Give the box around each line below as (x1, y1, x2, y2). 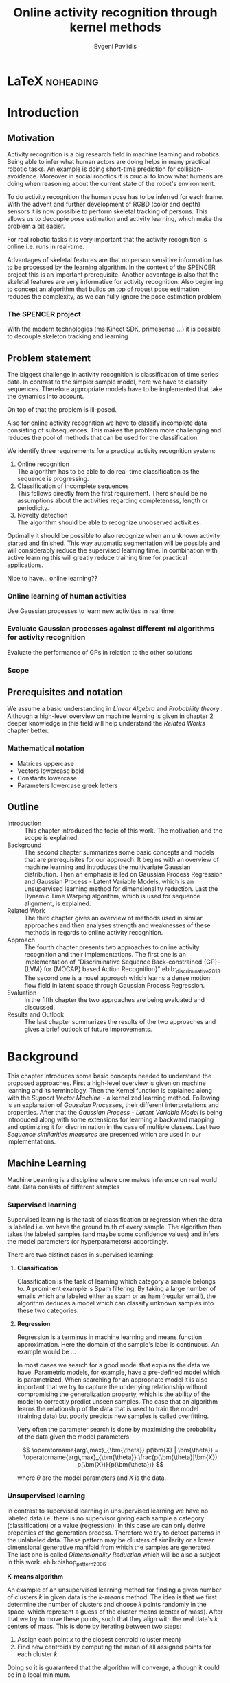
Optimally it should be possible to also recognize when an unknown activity (7, 532, 220, 540)
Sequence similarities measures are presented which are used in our (7, 1130, 201, 1139)
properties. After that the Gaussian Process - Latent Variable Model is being (7, 1109, 223, 1117)
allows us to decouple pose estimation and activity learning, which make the (7, 214, 223, 222)
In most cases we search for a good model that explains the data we (16, 1361, 211, 1369)
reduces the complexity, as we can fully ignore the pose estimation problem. (7, 292, 223, 300)
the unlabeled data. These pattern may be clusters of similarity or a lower (7, 1535, 214, 1544)
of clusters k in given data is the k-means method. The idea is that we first (7, 1593, 218, 1601)
